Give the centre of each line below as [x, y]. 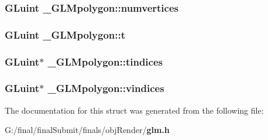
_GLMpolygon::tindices [105, 61]
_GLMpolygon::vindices [106, 88]
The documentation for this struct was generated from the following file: [134, 110]
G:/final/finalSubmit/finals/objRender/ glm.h [87, 130]
